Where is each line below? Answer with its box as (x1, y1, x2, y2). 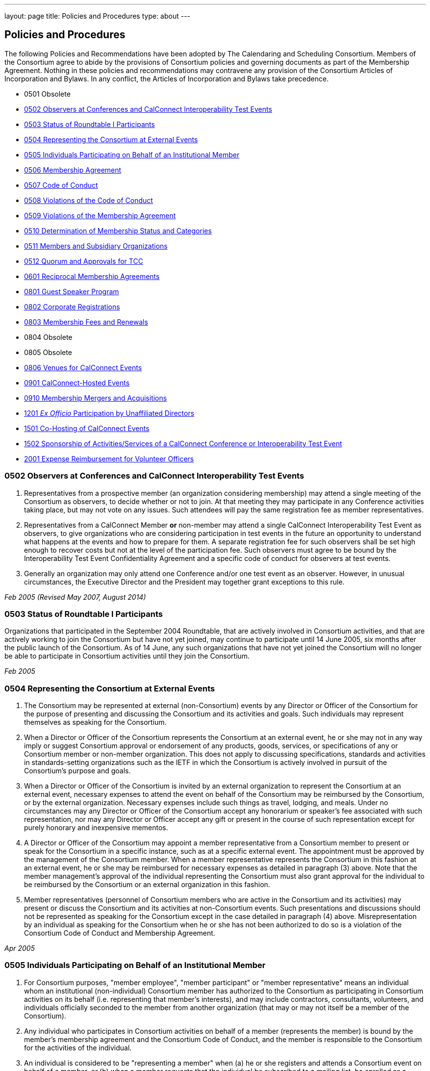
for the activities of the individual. (24, 1043, 132, 1052)
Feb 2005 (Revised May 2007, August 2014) (4, 592, 146, 601)
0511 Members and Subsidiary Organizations (24, 241, 168, 250)
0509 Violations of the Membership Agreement (24, 211, 176, 220)
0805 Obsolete (24, 348, 72, 357)
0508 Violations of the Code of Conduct (24, 196, 153, 204)
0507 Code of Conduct (24, 180, 98, 189)
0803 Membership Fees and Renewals (24, 317, 148, 326)
